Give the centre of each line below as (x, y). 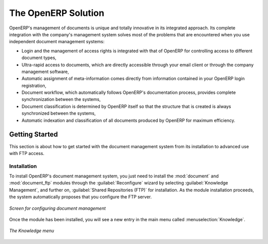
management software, (45, 72)
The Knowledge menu (32, 231)
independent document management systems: (57, 42)
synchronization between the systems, (61, 99)
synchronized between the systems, (59, 113)
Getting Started (33, 134)
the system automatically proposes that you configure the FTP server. (81, 197)
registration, (34, 85)
